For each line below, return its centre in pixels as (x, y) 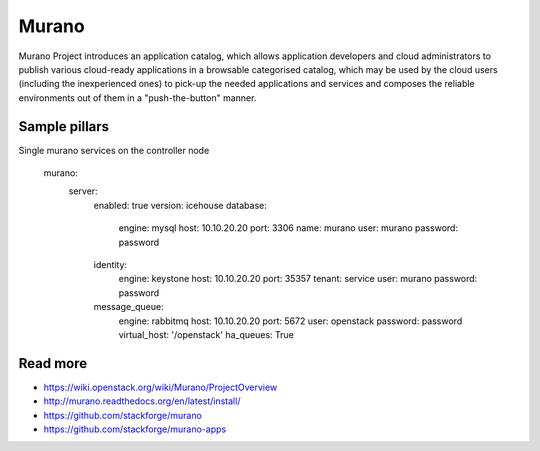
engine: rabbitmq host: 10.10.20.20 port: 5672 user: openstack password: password (290, 321)
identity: (110, 264)
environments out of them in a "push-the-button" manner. (137, 97)
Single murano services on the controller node (114, 150)
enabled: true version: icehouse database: (180, 205)
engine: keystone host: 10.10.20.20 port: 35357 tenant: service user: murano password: (298, 279)
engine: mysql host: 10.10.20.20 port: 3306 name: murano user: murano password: (288, 228)
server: (83, 191)
